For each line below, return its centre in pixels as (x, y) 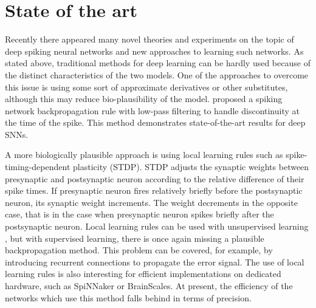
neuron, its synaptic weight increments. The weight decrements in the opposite (151, 202)
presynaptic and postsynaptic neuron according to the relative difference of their (155, 178)
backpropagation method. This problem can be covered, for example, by (139, 250)
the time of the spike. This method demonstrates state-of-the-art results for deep (155, 122)
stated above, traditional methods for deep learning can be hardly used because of (158, 63)
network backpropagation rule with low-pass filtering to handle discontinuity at (152, 110)
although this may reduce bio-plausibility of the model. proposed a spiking (144, 99)
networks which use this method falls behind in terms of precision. (128, 297)
